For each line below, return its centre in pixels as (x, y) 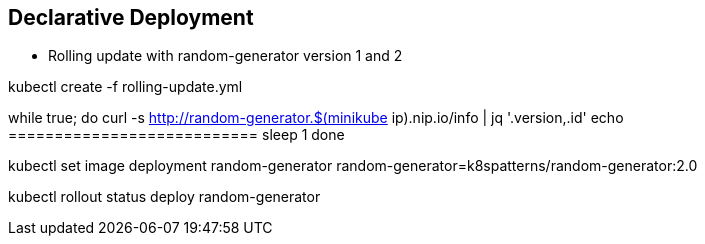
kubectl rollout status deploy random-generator (164, 197)
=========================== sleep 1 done (176, 135)
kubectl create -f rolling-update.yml (125, 87)
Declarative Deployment (131, 17)
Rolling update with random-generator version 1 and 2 (225, 56)
